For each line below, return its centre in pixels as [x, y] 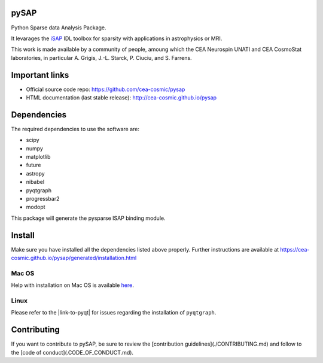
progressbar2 [43, 199]
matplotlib [38, 157]
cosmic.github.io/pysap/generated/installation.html [74, 258]
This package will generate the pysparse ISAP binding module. [88, 218]
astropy [35, 173]
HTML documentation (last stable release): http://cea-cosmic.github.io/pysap [121, 97]
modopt [36, 207]
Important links [40, 75]
